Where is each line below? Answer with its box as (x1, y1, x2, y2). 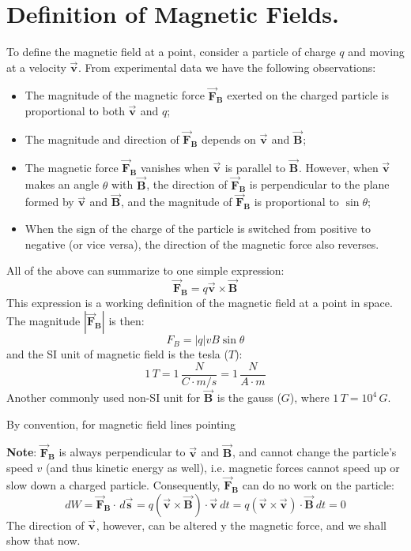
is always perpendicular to (58, 444, 186, 460)
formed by (25, 193, 74, 210)
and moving (348, 43, 405, 60)
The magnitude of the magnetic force (25, 87, 205, 103)
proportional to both (25, 103, 125, 119)
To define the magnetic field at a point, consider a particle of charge (6, 43, 336, 60)
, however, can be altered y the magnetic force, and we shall (96, 516, 386, 533)
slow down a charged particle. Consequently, (6, 477, 221, 493)
